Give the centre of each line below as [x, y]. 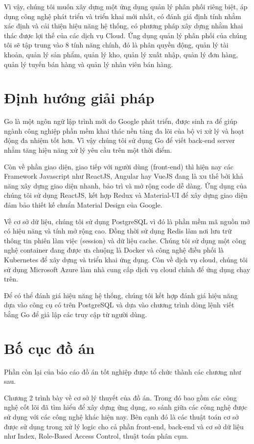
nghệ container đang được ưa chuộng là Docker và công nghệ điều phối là [114, 250]
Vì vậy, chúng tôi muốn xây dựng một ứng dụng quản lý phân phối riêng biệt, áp [126, 6]
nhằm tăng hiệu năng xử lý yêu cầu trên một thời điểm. [88, 150]
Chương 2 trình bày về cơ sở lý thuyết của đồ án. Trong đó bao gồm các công [120, 397]
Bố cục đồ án [49, 348]
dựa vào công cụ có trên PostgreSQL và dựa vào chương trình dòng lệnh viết [119, 305]
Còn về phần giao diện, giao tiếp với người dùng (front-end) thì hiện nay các [119, 166]
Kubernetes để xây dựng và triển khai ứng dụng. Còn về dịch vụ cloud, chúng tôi [126, 259]
